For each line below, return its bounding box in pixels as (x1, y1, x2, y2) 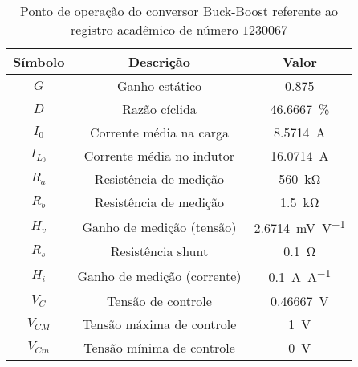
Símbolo (13, 52, 65, 71)
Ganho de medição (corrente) (77, 266, 242, 285)
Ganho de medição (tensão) (82, 217, 237, 236)
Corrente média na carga (89, 123, 229, 141)
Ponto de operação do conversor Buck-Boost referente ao (19, 2, 339, 20)
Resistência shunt (110, 242, 209, 261)
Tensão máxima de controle (82, 314, 237, 333)
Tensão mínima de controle (83, 337, 235, 357)
